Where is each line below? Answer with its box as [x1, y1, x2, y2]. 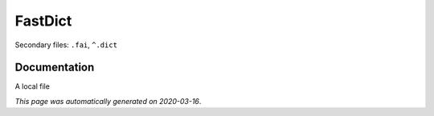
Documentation [14, 61, 95, 74]
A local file [14, 82, 50, 91]
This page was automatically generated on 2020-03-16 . [14, 96, 202, 106]
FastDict [14, 12, 72, 30]
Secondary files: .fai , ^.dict [14, 40, 118, 50]
